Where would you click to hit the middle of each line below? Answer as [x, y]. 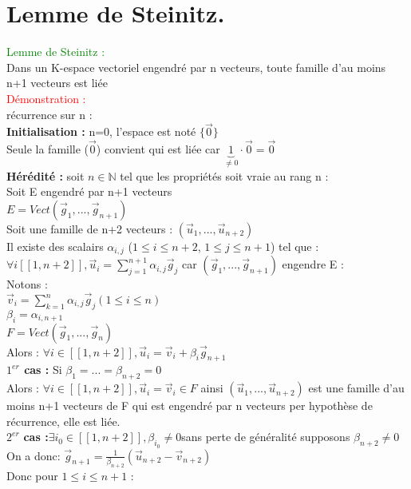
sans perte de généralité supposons [266, 437]
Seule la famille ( [48, 149]
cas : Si [43, 370]
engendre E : [313, 264]
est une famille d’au [356, 388]
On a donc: [34, 455]
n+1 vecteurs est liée [57, 83]
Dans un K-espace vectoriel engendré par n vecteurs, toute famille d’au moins [196, 67]
